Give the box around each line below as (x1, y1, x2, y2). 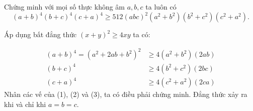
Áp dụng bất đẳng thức (4, 29, 77, 40)
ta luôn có (145, 2, 177, 12)
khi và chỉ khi (4, 98, 46, 109)
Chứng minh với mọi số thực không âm (4, 2, 125, 12)
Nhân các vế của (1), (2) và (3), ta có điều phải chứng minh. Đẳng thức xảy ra (4, 89, 247, 99)
